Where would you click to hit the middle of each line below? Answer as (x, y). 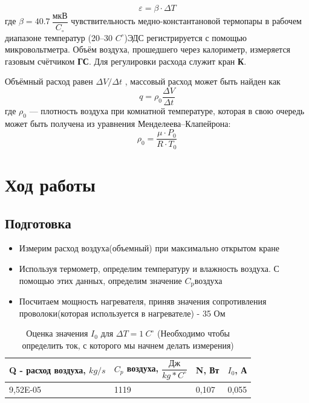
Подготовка (38, 223)
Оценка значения (57, 333)
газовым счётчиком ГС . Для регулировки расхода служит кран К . (126, 61)
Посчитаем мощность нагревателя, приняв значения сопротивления (143, 301)
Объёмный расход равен (49, 81)
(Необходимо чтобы (194, 333)
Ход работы (50, 185)
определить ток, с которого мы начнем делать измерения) (128, 345)
